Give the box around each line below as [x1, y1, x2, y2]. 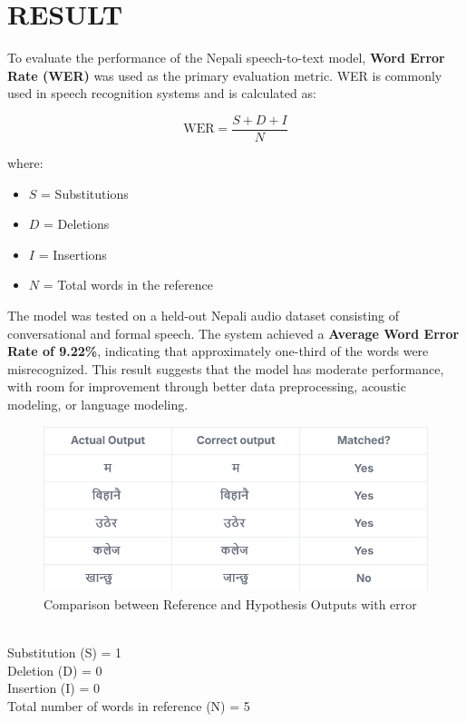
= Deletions [44, 214, 110, 233]
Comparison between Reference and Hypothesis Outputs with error [44, 594, 417, 613]
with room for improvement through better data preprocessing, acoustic [7, 377, 406, 396]
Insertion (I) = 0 [7, 678, 101, 697]
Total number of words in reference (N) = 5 [7, 696, 250, 715]
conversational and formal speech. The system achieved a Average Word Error [7, 323, 460, 342]
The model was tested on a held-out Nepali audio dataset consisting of [7, 305, 400, 324]
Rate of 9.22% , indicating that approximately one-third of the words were [7, 341, 429, 361]
